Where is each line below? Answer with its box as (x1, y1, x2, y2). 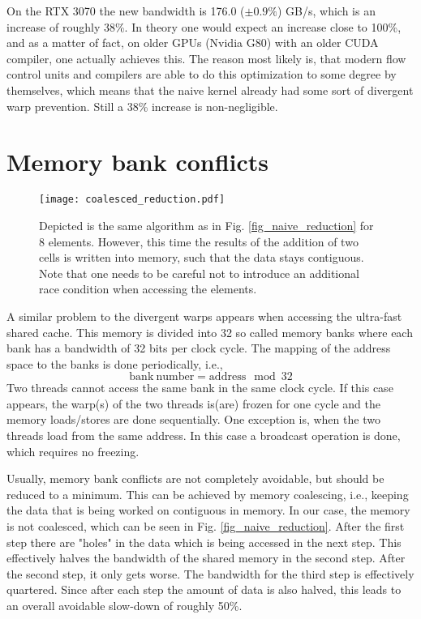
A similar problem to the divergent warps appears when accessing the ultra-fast (6, 307, 402, 324)
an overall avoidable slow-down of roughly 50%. (6, 597, 243, 613)
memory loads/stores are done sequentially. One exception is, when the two (6, 411, 380, 428)
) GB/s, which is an (277, 2, 376, 19)
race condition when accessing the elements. (39, 280, 257, 297)
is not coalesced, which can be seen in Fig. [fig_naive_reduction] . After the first (6, 518, 405, 535)
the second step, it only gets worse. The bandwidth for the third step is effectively (6, 565, 415, 582)
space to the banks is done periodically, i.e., (6, 355, 223, 372)
